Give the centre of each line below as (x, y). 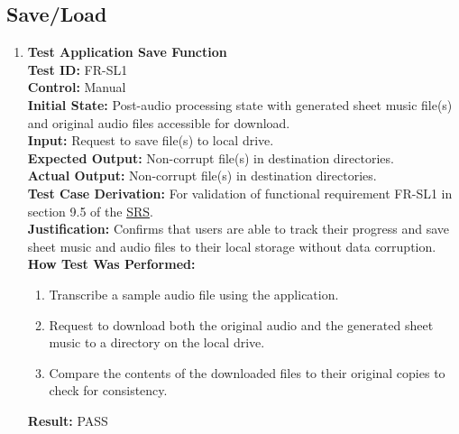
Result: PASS (68, 420)
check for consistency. (108, 390)
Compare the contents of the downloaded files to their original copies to (247, 372)
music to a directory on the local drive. (157, 342)
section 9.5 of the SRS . (90, 211)
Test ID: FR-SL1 (78, 69)
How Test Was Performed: (111, 264)
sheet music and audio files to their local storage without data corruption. (232, 246)
